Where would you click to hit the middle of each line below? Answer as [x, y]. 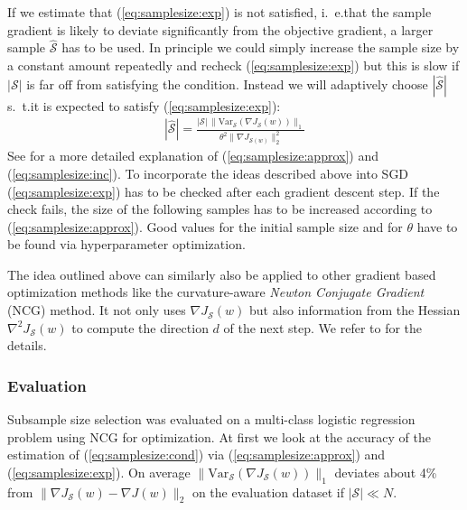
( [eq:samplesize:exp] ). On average [99, 472]
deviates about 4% [386, 472]
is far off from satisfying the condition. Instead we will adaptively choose [227, 83]
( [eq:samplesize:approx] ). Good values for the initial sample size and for [205, 226]
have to [437, 226]
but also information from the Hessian [355, 310]
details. [27, 345]
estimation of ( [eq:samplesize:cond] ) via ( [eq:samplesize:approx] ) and [196, 454]
